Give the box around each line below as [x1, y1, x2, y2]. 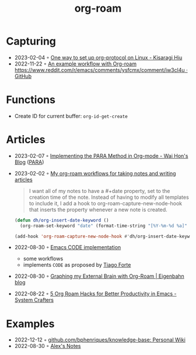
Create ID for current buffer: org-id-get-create [14, 112, 128, 119]
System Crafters [14, 297, 54, 304]
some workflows [23, 255, 64, 262]
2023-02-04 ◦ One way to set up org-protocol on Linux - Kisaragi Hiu [14, 54, 183, 61]
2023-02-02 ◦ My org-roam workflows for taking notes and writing [14, 170, 176, 177]
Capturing [6, 35, 57, 48]
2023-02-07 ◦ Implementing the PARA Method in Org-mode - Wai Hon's [14, 152, 188, 159]
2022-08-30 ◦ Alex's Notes [14, 343, 81, 350]
